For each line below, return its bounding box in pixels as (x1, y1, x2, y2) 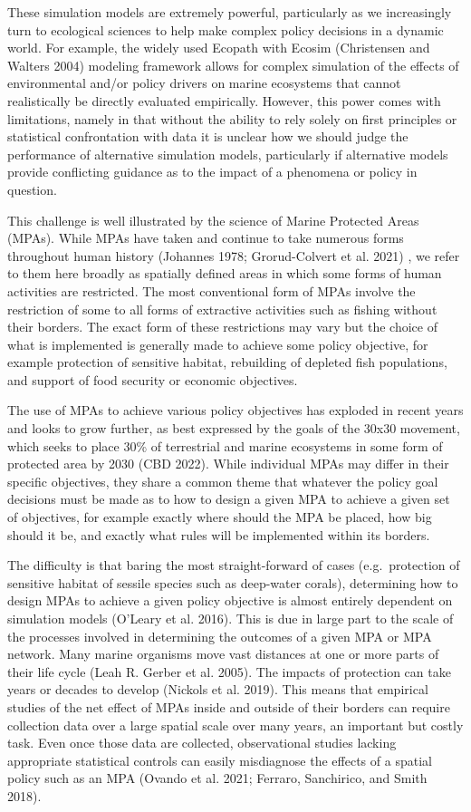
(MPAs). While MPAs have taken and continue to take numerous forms (7, 228, 404, 247)
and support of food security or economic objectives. (7, 370, 298, 389)
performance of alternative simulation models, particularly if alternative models (7, 144, 448, 163)
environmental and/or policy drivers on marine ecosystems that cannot (7, 73, 401, 92)
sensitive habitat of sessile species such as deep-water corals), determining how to (7, 573, 458, 592)
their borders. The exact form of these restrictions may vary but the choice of (7, 317, 437, 336)
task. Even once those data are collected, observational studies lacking (7, 733, 397, 752)
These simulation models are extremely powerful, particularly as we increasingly (7, 3, 452, 21)
